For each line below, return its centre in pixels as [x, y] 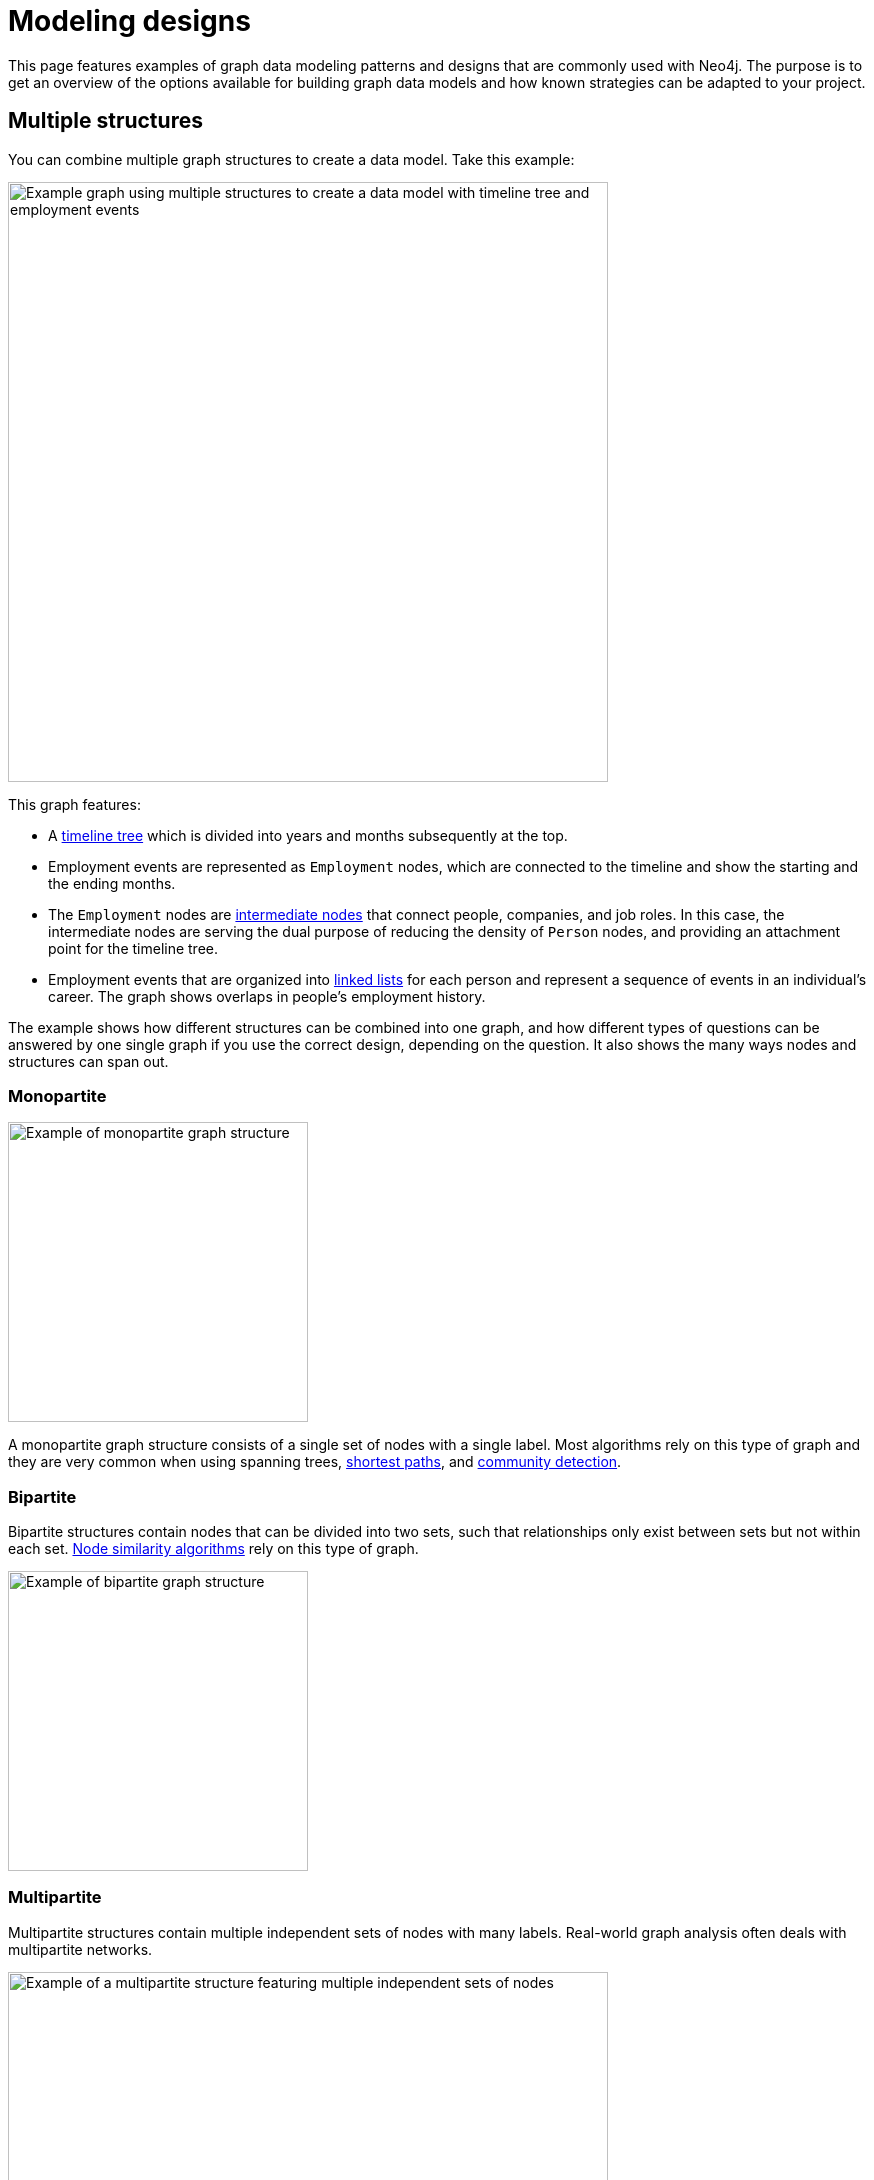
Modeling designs [129, 21]
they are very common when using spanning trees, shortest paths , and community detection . [315, 1462]
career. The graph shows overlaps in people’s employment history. [267, 996]
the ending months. [112, 883]
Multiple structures [105, 121]
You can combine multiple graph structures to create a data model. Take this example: [291, 159]
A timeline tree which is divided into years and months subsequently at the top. [308, 835]
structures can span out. [88, 1061]
